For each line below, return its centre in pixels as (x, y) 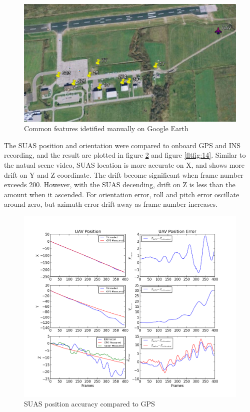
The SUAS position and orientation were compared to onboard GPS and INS (122, 145)
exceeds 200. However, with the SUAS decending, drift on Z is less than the (120, 184)
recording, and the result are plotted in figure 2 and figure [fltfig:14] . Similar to (125, 155)
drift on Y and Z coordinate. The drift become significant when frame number (124, 174)
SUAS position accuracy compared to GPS (89, 404)
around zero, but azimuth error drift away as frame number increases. (111, 204)
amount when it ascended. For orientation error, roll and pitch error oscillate (122, 194)
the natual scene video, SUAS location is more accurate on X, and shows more (124, 164)
